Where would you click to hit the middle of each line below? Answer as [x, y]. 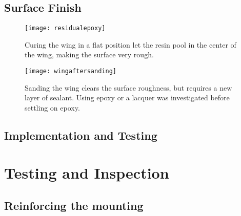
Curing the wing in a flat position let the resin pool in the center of [130, 44]
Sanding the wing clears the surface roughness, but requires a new [128, 87]
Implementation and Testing [81, 135]
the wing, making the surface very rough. [89, 55]
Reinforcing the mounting [74, 206]
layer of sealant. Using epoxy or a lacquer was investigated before [127, 98]
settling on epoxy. [52, 107]
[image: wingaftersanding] [71, 71]
